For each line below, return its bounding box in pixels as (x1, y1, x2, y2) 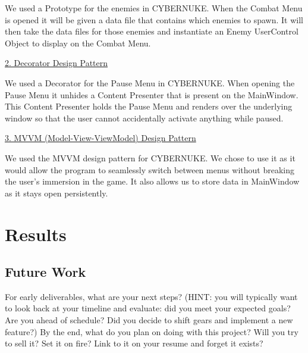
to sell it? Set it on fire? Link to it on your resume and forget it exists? (5, 337, 263, 349)
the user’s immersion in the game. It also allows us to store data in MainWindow (5, 175, 300, 188)
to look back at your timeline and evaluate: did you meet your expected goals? (5, 302, 291, 314)
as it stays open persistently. (5, 186, 108, 199)
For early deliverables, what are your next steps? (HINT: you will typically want (5, 290, 298, 302)
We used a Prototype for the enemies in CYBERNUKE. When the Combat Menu (5, 2, 303, 14)
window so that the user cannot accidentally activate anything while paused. (5, 111, 284, 124)
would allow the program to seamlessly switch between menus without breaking (5, 163, 294, 176)
